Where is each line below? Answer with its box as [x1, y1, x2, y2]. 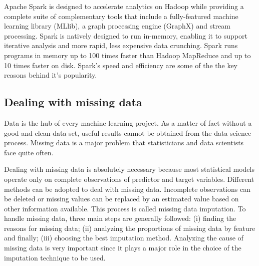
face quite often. [4, 147, 54, 157]
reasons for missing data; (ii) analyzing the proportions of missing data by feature [4, 222, 255, 233]
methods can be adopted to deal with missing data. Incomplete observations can [4, 183, 250, 194]
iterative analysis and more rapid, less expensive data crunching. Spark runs [4, 40, 238, 51]
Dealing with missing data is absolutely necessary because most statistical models [4, 164, 254, 174]
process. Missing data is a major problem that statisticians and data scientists [4, 137, 244, 148]
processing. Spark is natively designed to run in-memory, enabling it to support [4, 30, 247, 41]
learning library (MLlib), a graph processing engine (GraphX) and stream [4, 21, 230, 31]
